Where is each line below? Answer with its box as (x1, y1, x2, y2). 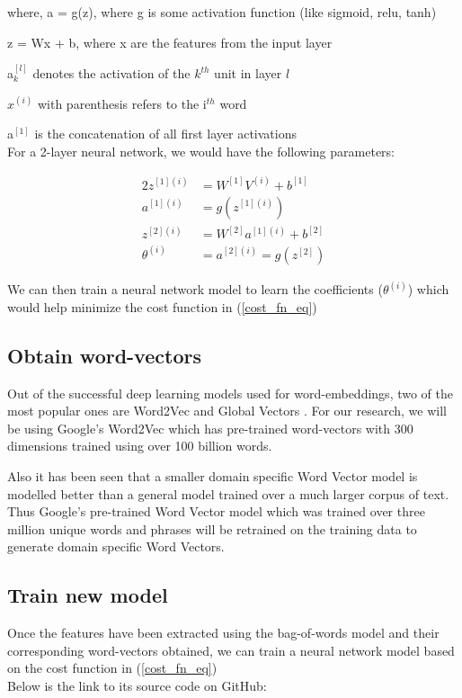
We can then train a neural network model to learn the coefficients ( (7, 280, 383, 299)
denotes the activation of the (32, 64, 191, 82)
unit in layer (214, 64, 282, 82)
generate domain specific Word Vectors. (7, 537, 225, 556)
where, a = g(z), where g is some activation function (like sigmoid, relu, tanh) (7, 3, 437, 21)
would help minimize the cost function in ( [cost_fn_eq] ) (7, 297, 317, 316)
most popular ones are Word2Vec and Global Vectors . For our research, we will (7, 401, 447, 420)
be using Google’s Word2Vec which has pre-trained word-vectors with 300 (7, 418, 413, 437)
